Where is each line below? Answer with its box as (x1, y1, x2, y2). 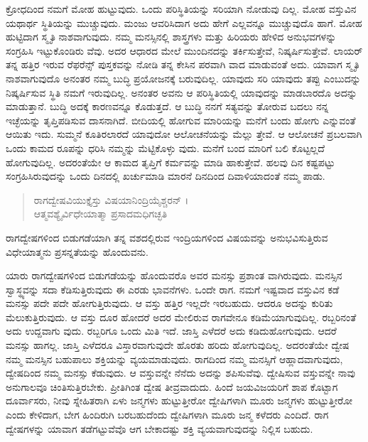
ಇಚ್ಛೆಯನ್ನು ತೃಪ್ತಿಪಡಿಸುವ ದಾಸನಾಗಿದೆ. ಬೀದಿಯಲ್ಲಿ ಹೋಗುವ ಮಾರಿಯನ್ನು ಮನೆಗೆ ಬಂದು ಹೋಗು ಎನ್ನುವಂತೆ (6, 112, 356, 127)
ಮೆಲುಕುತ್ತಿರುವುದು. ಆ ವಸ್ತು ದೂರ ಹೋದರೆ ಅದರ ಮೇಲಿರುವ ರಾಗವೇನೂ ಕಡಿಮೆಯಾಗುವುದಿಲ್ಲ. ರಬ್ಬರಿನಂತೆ (6, 309, 357, 324)
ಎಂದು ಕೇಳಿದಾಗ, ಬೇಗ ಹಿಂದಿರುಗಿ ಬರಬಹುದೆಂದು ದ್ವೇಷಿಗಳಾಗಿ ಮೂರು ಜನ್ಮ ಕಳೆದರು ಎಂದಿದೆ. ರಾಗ (6, 407, 329, 422)
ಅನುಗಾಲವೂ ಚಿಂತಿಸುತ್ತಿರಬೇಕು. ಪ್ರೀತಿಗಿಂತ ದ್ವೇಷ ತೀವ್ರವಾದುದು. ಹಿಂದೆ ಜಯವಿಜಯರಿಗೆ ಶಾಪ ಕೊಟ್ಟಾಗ (6, 379, 338, 394)
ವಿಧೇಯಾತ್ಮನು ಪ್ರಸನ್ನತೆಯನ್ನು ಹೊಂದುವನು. (6, 244, 148, 259)
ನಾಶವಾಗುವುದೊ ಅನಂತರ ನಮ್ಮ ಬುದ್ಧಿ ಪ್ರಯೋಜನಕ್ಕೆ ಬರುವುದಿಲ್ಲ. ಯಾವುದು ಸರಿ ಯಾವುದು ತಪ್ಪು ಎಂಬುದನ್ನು (6, 70, 361, 85)
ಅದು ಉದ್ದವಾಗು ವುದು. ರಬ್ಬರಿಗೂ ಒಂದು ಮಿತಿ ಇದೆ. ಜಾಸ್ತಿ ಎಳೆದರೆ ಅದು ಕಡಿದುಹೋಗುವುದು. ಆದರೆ (6, 323, 337, 338)
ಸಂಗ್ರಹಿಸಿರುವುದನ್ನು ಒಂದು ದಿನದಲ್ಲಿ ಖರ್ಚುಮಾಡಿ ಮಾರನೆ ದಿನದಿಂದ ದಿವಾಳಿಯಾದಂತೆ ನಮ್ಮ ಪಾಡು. (6, 168, 325, 183)
